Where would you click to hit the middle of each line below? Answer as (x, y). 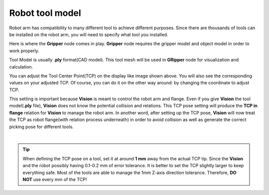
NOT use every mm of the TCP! (55, 179)
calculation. (21, 66)
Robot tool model (45, 13)
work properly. (24, 51)
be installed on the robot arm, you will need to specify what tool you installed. (89, 34)
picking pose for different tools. (42, 127)
